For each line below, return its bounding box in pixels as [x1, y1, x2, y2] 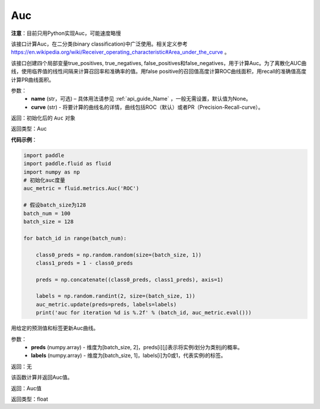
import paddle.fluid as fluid [23, 160, 111, 167]
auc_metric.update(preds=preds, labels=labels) [36, 301, 177, 308]
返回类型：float [11, 395, 49, 402]
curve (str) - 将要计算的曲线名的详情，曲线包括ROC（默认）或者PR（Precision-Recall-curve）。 [31, 104, 264, 111]
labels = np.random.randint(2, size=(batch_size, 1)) [36, 293, 196, 299]
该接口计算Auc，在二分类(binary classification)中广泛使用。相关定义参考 [11, 40, 188, 47]
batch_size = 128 [23, 218, 74, 225]
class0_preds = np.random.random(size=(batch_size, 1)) [36, 252, 202, 258]
